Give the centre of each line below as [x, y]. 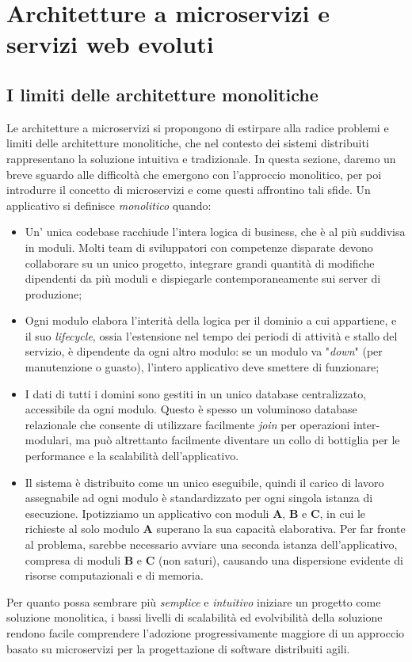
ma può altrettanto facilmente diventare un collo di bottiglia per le [238, 440]
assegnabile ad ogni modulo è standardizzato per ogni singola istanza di [199, 498]
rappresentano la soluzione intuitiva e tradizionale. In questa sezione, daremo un [201, 158]
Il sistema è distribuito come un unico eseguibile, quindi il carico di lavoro [204, 482]
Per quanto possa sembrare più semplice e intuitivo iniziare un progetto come [194, 601]
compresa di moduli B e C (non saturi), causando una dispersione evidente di [214, 559]
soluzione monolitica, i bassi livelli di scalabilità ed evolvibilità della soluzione [195, 617]
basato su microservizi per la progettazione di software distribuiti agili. [178, 648]
